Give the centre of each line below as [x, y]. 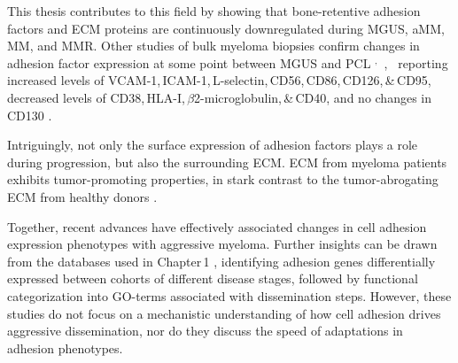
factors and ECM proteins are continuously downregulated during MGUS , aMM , [226, 28]
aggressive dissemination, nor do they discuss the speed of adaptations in [205, 331]
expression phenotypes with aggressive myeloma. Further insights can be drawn [222, 244]
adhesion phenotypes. [65, 348]
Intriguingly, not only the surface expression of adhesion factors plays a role [213, 145]
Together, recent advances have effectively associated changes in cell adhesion [217, 226]
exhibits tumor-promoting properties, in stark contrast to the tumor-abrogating [223, 179]
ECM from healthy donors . [82, 196]
